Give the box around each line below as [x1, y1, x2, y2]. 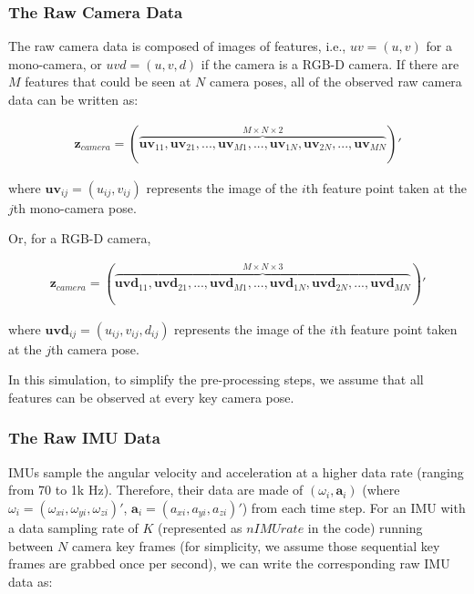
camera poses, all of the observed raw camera [210, 72, 462, 91]
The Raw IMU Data [8, 426, 160, 449]
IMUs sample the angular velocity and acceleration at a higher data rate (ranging [8, 462, 464, 481]
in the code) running [307, 517, 423, 537]
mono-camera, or [8, 54, 102, 73]
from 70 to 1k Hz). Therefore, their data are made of [8, 480, 304, 499]
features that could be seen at [25, 72, 191, 91]
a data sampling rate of [8, 517, 139, 537]
